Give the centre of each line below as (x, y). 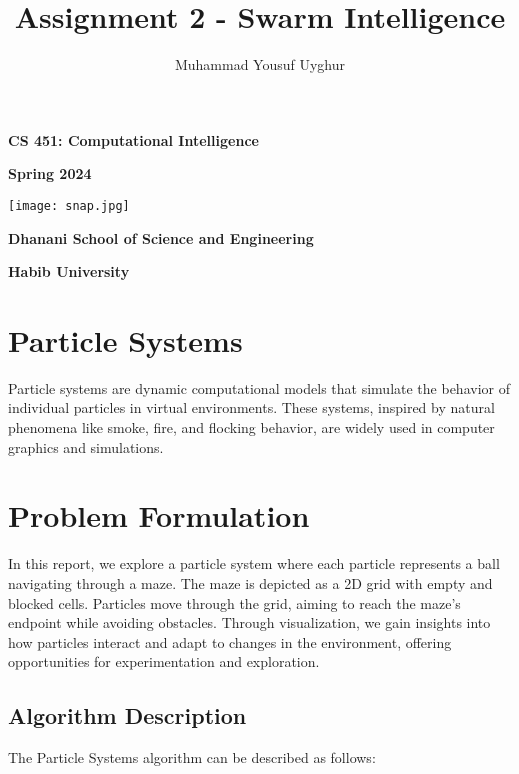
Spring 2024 (50, 173)
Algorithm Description (127, 715)
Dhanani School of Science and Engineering (161, 237)
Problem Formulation (159, 515)
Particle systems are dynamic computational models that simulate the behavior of (259, 387)
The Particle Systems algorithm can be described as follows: (192, 757)
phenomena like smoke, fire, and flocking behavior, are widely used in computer (251, 427)
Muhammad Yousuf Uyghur (260, 64)
